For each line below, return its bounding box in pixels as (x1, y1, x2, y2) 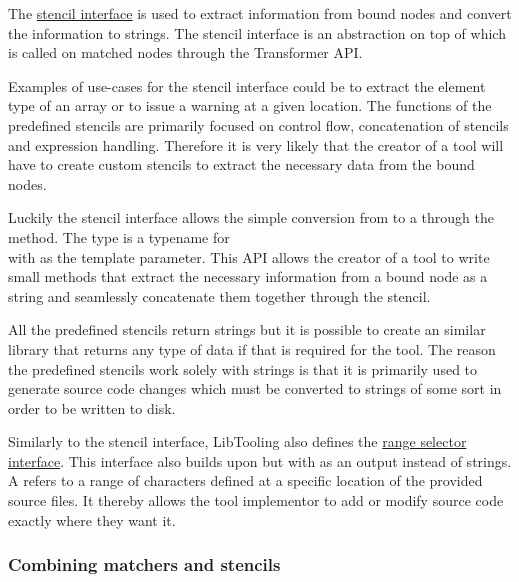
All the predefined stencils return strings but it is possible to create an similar (8, 319, 486, 340)
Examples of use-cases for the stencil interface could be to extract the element (8, 75, 486, 96)
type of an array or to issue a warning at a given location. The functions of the (8, 95, 492, 116)
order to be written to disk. (8, 397, 176, 418)
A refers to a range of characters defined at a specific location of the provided (8, 470, 483, 491)
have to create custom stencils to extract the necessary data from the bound (8, 154, 475, 175)
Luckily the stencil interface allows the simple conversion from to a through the (8, 207, 494, 228)
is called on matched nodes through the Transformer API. (8, 42, 363, 63)
